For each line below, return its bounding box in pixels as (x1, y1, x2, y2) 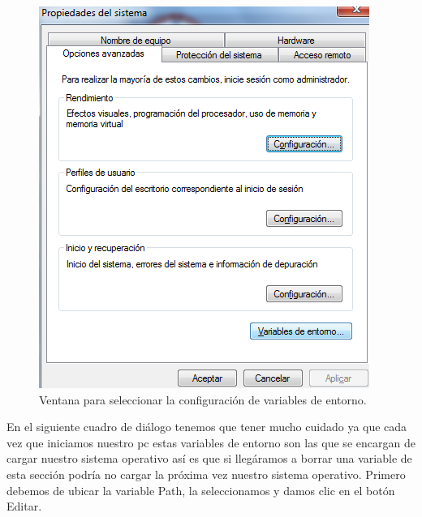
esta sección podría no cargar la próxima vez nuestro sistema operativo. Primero (6, 465, 406, 482)
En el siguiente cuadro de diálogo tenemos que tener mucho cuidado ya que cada (6, 418, 407, 435)
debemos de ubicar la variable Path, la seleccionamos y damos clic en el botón (6, 481, 395, 498)
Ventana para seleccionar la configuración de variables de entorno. (39, 391, 367, 408)
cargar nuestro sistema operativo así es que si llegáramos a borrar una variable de (6, 450, 412, 467)
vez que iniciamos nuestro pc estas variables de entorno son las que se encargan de (6, 434, 416, 451)
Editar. (6, 498, 42, 515)
